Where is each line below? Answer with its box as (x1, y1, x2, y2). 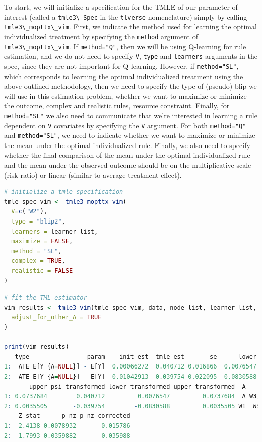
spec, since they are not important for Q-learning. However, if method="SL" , (4, 60, 239, 71)
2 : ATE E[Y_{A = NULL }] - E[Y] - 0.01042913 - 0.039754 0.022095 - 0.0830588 (4, 373, 257, 380)
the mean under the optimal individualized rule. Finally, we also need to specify (4, 139, 250, 150)
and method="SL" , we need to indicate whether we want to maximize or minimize (4, 130, 255, 140)
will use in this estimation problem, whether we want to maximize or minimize (4, 90, 247, 101)
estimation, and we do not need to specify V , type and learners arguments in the (4, 51, 257, 61)
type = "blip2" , (11, 218, 65, 226)
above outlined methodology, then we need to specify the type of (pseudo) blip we (4, 81, 257, 91)
